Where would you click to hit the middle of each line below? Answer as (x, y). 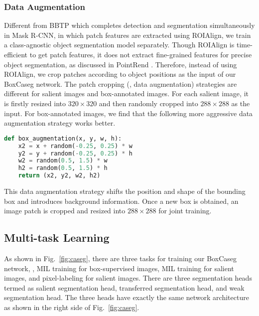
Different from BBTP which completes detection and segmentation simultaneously (129, 25)
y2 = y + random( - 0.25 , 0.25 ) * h (75, 153)
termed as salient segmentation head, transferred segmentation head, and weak (124, 287)
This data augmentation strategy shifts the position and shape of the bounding (125, 191)
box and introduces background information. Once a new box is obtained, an (121, 201)
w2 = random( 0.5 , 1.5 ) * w (63, 161)
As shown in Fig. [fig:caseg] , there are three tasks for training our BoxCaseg (120, 258)
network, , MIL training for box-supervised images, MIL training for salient (119, 268)
